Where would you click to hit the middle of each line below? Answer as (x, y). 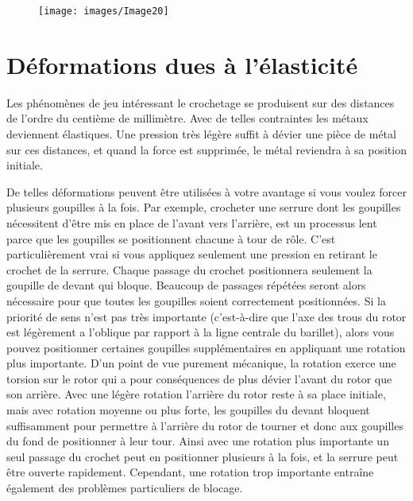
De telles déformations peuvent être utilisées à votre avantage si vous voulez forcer (206, 191)
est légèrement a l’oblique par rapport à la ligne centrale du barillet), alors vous (201, 332)
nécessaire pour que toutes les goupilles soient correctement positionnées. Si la (196, 300)
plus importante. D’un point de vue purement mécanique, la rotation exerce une (201, 363)
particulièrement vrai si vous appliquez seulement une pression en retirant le (192, 254)
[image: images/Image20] (104, 11)
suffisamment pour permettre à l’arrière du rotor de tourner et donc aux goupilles (205, 425)
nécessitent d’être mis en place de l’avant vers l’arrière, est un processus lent (192, 222)
